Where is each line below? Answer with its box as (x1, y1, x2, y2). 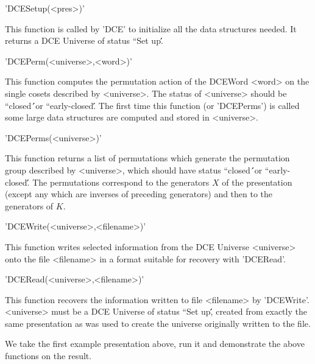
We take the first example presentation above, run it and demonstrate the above (5, 337, 305, 350)
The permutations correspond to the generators (32, 175, 210, 188)
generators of (5, 199, 54, 212)
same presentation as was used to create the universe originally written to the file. (5, 317, 311, 329)
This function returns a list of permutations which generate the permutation (5, 152, 290, 164)
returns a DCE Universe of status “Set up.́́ (5, 34, 163, 47)
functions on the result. (5, 349, 92, 362)
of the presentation (222, 175, 292, 188)
